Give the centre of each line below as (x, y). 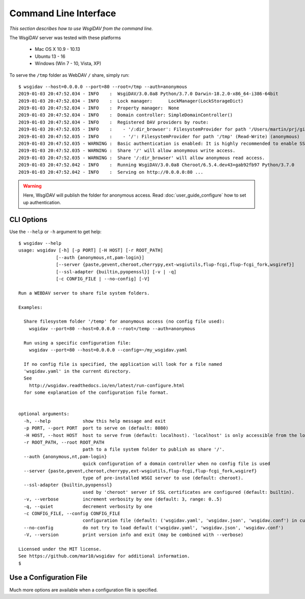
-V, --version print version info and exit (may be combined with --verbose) (134, 535)
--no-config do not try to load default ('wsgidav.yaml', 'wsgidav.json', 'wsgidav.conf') (154, 528)
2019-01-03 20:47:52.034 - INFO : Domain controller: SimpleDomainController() (126, 115)
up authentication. (42, 202)
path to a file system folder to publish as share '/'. (154, 449)
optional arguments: (44, 414)
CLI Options (28, 219)
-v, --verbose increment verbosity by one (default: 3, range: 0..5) (123, 499)
